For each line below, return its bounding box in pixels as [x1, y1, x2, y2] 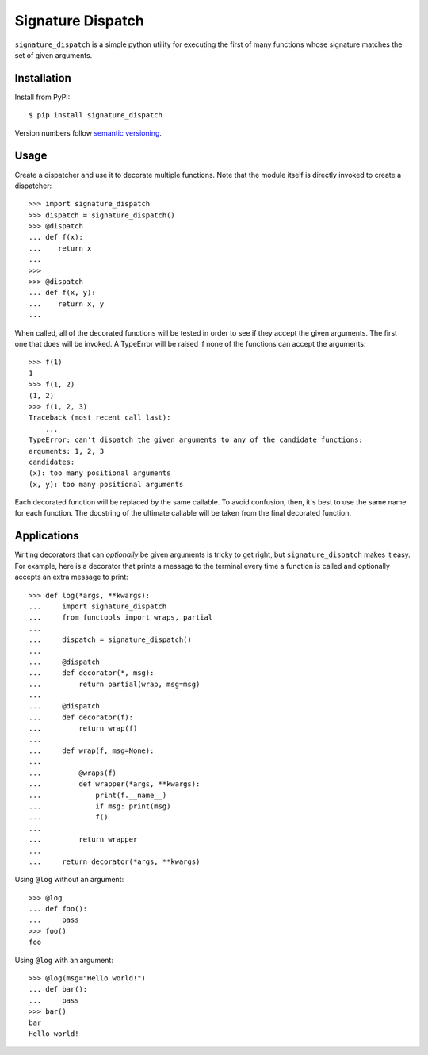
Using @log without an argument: [14, 875, 124, 884]
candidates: [29, 457, 75, 466]
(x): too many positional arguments [29, 469, 171, 478]
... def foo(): [29, 904, 88, 914]
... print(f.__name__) [29, 790, 167, 800]
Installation [14, 71, 71, 85]
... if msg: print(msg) [29, 801, 171, 811]
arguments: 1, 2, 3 [29, 447, 105, 455]
